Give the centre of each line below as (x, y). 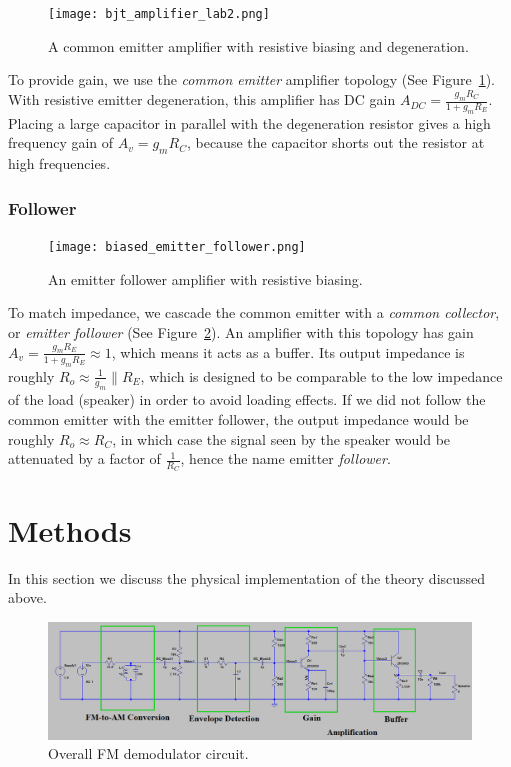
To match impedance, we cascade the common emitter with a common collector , (254, 312)
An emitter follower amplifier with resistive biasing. (205, 278)
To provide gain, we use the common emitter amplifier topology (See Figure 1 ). (252, 79)
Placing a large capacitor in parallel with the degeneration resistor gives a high (249, 122)
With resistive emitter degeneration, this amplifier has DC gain (202, 99)
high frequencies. (59, 163)
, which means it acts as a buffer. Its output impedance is (288, 351)
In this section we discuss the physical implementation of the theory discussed (247, 577)
